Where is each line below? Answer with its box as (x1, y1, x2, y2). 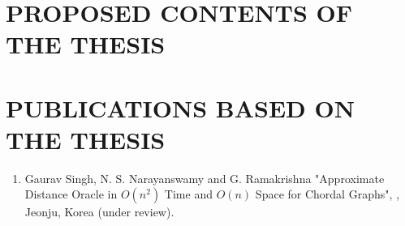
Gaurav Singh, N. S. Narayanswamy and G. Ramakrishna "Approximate (24, 169, 385, 186)
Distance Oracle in (24, 185, 118, 203)
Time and (164, 185, 213, 203)
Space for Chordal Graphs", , (255, 185, 399, 203)
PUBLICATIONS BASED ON (6, 91, 355, 124)
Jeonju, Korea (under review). (24, 203, 174, 220)
